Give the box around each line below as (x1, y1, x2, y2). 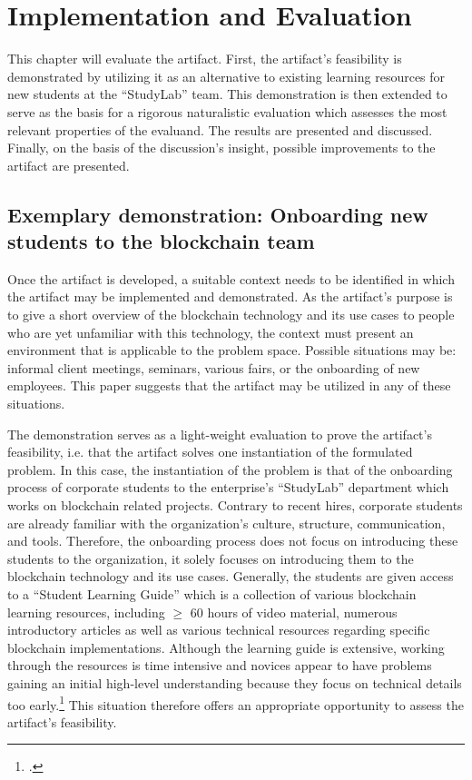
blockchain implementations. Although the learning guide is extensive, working (7, 637, 445, 657)
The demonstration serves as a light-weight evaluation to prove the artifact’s (7, 424, 432, 443)
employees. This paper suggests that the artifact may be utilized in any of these (7, 376, 451, 395)
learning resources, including (7, 602, 165, 621)
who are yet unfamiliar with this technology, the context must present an (7, 322, 414, 341)
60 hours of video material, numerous (190, 602, 398, 621)
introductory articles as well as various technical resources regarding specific (7, 620, 430, 639)
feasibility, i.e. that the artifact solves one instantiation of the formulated (7, 442, 413, 461)
